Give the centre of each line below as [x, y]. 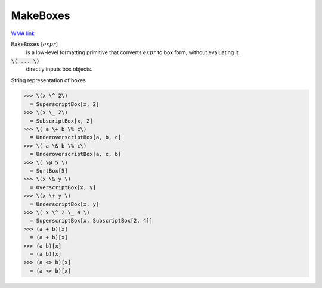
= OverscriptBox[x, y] [63, 187]
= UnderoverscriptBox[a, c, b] [76, 154]
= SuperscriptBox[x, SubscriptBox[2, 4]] [92, 221]
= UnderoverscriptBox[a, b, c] [76, 137]
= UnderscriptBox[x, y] [65, 204]
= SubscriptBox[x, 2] [62, 121]
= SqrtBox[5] [49, 170]
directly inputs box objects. [59, 69]
